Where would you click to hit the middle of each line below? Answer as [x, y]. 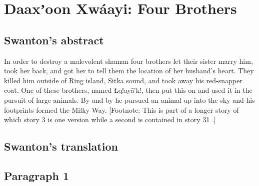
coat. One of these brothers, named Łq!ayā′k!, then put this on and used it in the [128, 90]
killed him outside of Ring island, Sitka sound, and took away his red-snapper [123, 80]
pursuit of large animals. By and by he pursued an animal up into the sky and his [129, 99]
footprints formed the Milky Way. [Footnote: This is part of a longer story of [121, 109]
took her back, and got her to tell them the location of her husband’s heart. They [129, 71]
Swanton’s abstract [54, 40]
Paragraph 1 [36, 175]
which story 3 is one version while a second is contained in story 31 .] [110, 119]
